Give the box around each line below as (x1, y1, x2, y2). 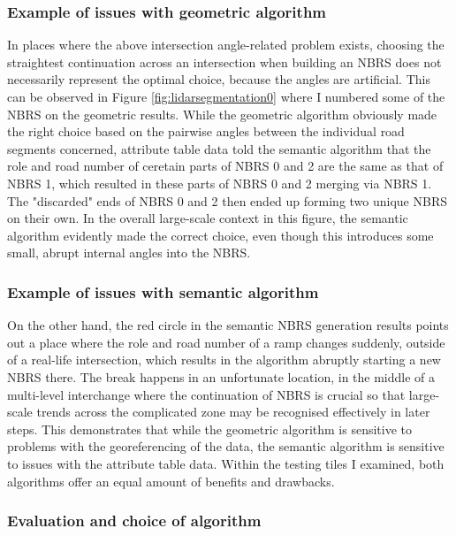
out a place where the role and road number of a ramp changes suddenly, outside (7, 333, 445, 351)
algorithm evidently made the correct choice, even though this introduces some (7, 226, 434, 244)
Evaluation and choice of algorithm (7, 509, 262, 532)
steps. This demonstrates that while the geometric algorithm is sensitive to (7, 419, 413, 438)
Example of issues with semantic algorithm (7, 280, 319, 302)
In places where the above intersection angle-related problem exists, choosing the (7, 35, 445, 54)
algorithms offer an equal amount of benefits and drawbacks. (7, 471, 335, 490)
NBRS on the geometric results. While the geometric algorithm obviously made (7, 104, 437, 123)
